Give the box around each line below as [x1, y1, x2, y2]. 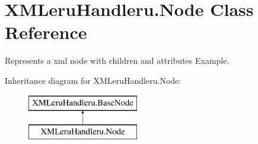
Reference [5, 20, 87, 44]
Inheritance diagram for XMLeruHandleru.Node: [5, 74, 181, 86]
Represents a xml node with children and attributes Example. [5, 54, 230, 67]
